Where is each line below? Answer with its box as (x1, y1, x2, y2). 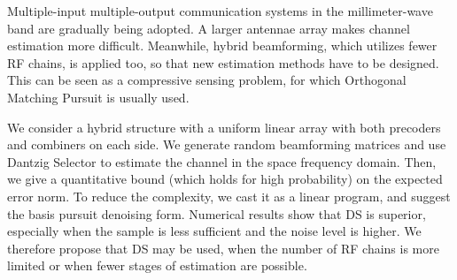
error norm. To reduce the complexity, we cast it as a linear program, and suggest (7, 186, 451, 205)
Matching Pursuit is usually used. (7, 87, 190, 106)
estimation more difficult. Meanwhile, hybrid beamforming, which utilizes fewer (7, 36, 438, 55)
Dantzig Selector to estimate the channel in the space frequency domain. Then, (7, 152, 437, 170)
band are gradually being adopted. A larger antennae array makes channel (7, 19, 410, 37)
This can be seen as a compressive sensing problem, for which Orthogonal (7, 71, 407, 89)
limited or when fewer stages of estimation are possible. (7, 256, 307, 275)
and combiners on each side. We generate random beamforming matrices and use (7, 135, 446, 154)
